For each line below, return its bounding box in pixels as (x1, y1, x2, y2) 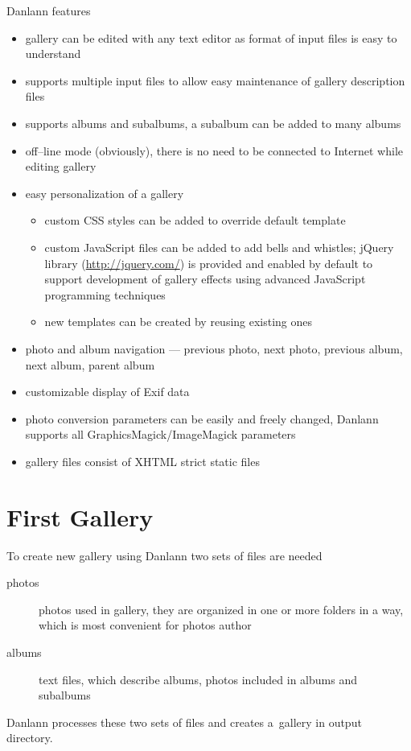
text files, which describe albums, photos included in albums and (39, 671, 357, 687)
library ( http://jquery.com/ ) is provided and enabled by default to (44, 254, 373, 271)
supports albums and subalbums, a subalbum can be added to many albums (25, 114, 401, 131)
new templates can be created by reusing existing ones (44, 313, 313, 330)
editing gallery (25, 158, 97, 175)
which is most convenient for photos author (39, 617, 252, 633)
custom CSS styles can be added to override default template (44, 212, 346, 229)
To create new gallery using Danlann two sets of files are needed (6, 547, 323, 563)
